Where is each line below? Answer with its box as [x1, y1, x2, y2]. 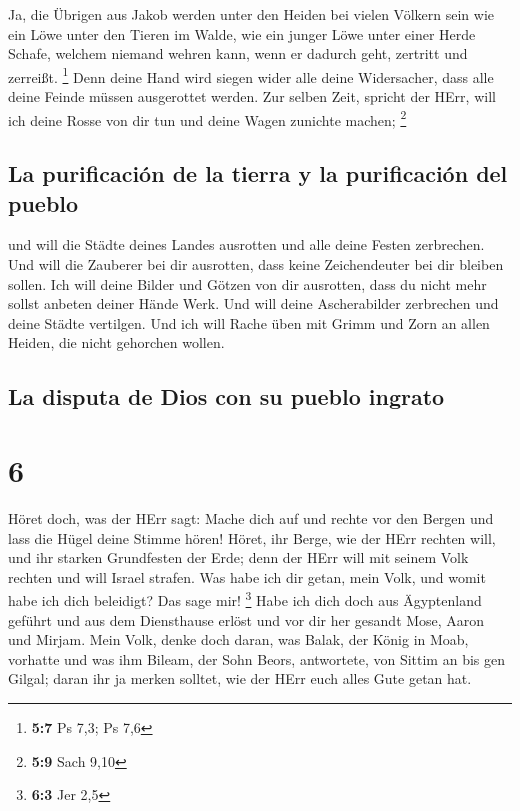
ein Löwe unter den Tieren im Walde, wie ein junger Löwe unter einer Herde [8, 23, 476, 44]
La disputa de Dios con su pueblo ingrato [8, 381, 445, 412]
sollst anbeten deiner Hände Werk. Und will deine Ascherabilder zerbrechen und [8, 293, 499, 314]
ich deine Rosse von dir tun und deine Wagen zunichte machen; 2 [8, 106, 407, 130]
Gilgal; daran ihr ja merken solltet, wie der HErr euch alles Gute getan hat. [8, 668, 472, 689]
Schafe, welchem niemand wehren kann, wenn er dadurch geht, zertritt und [8, 43, 468, 64]
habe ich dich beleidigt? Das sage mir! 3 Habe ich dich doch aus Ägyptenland [8, 587, 482, 610]
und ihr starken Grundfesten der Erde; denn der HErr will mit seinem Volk [8, 547, 469, 568]
